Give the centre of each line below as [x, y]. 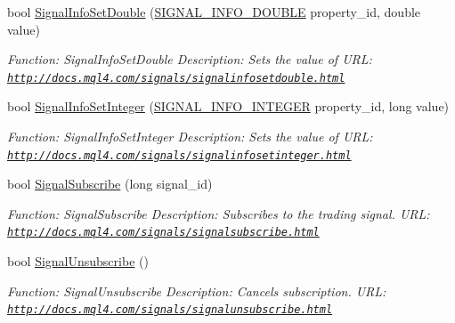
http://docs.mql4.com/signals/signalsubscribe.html [163, 233]
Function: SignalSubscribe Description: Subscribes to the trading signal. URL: [219, 213]
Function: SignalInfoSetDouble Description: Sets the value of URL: [190, 59]
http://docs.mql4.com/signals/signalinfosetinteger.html [179, 155]
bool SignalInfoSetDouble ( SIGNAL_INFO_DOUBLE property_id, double [214, 12]
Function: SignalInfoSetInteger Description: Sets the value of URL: [190, 137]
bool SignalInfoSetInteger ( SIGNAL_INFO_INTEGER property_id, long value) [228, 106]
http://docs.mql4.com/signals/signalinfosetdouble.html [176, 78]
